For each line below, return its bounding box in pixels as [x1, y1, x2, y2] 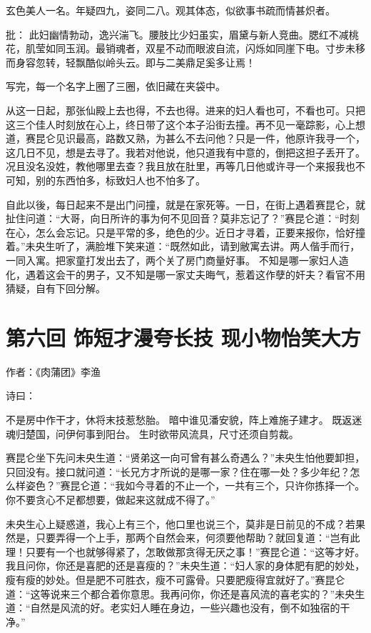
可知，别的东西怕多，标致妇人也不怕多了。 [6, 172, 205, 187]
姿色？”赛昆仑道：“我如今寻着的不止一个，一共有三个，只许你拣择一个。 [25, 478, 365, 493]
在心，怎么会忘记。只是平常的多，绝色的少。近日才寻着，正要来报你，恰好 [6, 224, 355, 239]
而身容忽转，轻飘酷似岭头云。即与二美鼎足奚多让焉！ [6, 54, 255, 69]
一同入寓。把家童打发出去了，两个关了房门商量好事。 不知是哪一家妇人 [6, 252, 339, 267]
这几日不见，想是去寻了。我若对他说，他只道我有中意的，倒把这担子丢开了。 [6, 144, 365, 159]
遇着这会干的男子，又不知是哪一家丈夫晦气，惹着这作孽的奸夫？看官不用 [25, 266, 365, 281]
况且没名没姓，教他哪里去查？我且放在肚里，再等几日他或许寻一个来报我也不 [6, 159, 365, 174]
